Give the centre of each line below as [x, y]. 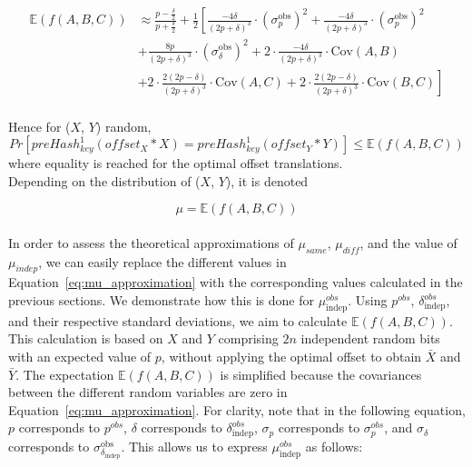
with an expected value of [80, 357]
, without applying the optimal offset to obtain [291, 357]
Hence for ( [39, 126]
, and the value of [408, 242]
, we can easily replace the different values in [162, 261]
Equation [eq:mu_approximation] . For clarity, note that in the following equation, [237, 409]
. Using [368, 300]
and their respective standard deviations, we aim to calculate [178, 320]
